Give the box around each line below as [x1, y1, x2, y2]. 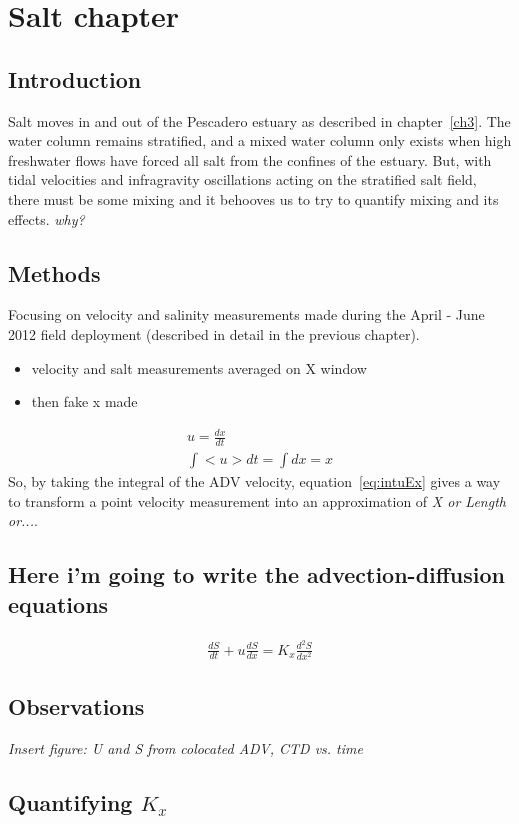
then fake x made [31, 391, 138, 412]
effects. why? [8, 208, 85, 229]
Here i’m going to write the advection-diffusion [8, 559, 506, 590]
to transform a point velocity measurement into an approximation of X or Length [8, 490, 506, 511]
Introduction [8, 63, 142, 94]
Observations [8, 691, 145, 722]
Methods [8, 257, 101, 288]
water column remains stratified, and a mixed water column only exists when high [8, 130, 512, 151]
